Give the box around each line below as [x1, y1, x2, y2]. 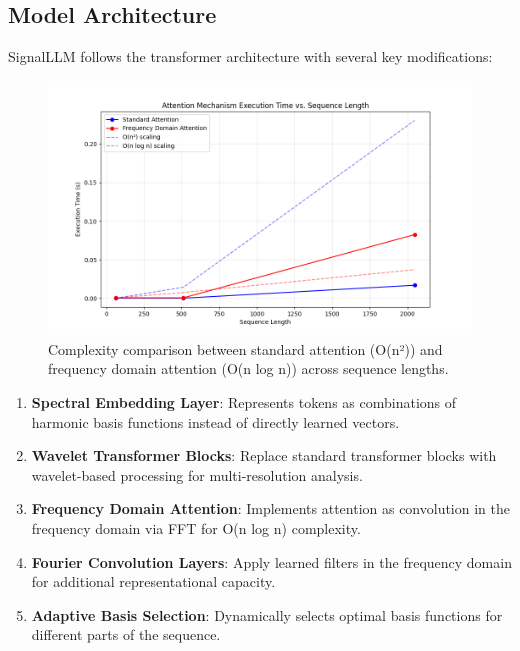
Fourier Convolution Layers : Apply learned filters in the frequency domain [31, 551, 512, 572]
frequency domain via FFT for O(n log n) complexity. [31, 517, 361, 538]
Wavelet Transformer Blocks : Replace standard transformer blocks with [31, 445, 497, 466]
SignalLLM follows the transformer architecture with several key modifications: [8, 46, 493, 67]
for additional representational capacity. [31, 571, 276, 592]
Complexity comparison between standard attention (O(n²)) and [48, 338, 443, 359]
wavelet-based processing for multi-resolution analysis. [31, 464, 363, 485]
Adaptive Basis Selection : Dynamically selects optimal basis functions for [31, 604, 503, 625]
